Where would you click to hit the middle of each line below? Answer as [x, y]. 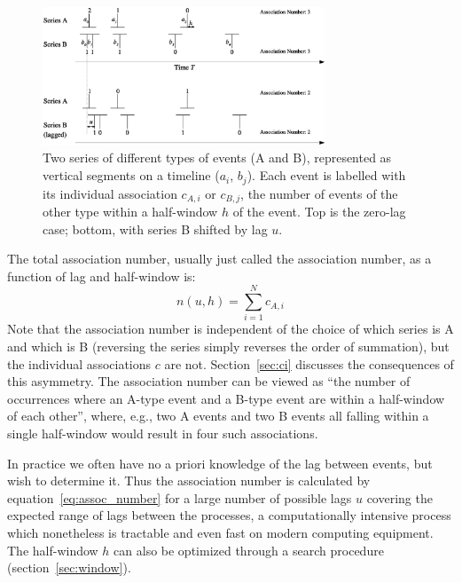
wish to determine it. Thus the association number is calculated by [189, 481]
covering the [399, 497]
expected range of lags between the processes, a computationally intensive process [229, 515]
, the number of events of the [319, 193]
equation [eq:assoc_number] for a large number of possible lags [180, 497]
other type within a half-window [130, 211]
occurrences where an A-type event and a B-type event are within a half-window [226, 398]
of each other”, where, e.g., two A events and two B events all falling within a [218, 416]
